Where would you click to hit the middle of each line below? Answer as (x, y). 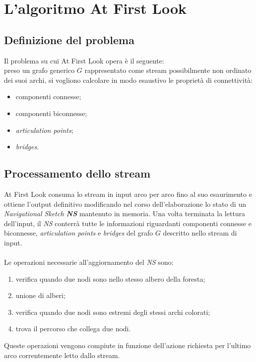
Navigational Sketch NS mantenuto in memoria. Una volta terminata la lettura (125, 213)
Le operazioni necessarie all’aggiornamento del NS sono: (89, 262)
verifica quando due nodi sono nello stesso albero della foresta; (110, 278)
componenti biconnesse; (51, 113)
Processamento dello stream (77, 173)
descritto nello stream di (200, 233)
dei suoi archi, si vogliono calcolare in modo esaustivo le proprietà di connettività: (128, 80)
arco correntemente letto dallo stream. (62, 355)
